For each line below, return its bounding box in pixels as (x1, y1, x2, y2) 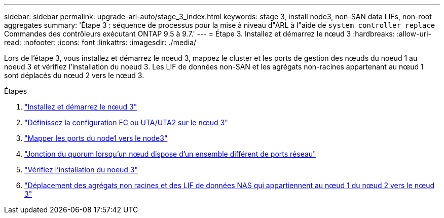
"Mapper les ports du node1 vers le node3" (24, 134, 168, 142)
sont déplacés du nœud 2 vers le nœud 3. (4, 71, 144, 80)
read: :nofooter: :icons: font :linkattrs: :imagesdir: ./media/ (4, 38, 196, 47)
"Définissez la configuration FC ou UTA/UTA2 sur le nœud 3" (24, 118, 228, 127)
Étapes (4, 87, 27, 95)
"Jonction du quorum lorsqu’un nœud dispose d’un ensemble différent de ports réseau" (24, 150, 316, 158)
